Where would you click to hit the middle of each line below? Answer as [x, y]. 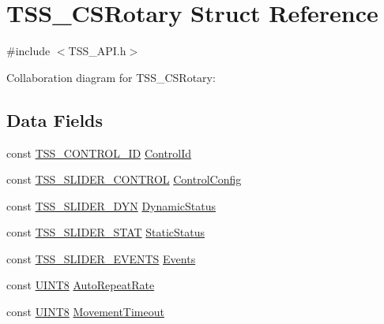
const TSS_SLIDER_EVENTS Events [101, 258]
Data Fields [55, 119]
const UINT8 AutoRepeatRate [81, 285]
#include [28, 51]
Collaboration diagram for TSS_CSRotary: [111, 77]
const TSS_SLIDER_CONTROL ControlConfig [124, 179]
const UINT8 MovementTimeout [85, 312]
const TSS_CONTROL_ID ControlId [99, 153]
